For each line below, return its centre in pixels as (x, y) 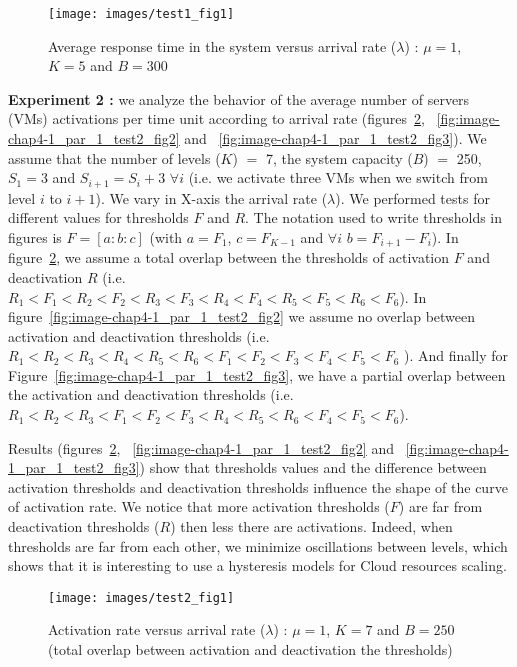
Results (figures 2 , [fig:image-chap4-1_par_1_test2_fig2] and (201, 447)
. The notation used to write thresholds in (374, 217)
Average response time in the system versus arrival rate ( (222, 45)
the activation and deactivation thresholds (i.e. (151, 394)
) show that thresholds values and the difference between (313, 467)
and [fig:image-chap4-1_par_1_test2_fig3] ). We (335, 138)
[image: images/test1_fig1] (141, 14)
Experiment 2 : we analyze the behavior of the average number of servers (239, 98)
